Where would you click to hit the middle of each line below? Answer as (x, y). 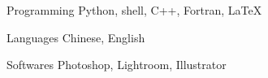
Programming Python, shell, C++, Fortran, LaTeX (134, 10)
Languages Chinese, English (76, 37)
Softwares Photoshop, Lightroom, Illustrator (117, 65)
